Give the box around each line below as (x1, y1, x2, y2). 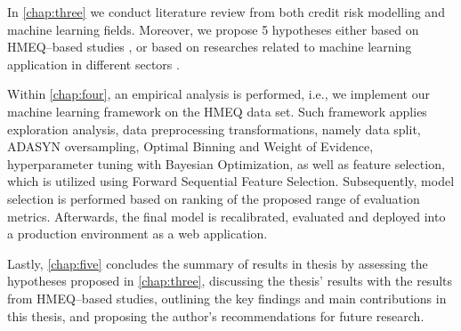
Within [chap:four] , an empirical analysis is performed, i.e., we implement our (7, 85, 430, 103)
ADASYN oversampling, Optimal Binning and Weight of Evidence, (7, 137, 374, 156)
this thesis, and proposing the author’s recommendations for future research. (7, 306, 425, 325)
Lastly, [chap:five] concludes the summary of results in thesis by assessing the (7, 254, 428, 272)
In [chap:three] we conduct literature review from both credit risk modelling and (7, 3, 445, 20)
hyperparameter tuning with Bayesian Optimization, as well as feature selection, (7, 154, 445, 173)
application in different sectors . (7, 54, 180, 73)
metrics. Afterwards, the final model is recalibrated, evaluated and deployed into (7, 206, 446, 225)
